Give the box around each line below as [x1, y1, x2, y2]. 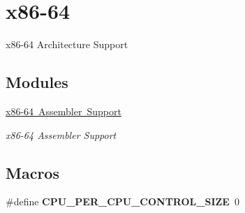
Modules [6, 71, 68, 93]
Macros [6, 161, 59, 183]
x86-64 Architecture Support [6, 37, 128, 52]
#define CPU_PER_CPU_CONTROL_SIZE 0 [6, 194, 239, 209]
